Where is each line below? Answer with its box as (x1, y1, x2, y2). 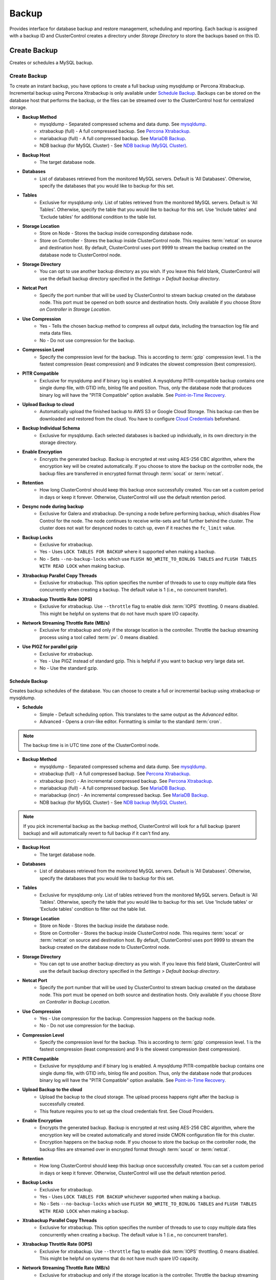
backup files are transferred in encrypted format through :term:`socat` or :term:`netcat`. (39, 470, 224, 476)
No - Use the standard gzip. (39, 665, 98, 671)
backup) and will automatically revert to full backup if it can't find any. (23, 830, 170, 836)
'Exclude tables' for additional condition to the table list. (39, 214, 157, 220)
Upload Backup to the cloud (22, 1086, 83, 1093)
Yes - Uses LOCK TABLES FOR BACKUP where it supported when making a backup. (39, 548, 216, 555)
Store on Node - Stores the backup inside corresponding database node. (39, 230, 193, 237)
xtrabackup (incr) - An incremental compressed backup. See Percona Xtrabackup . (39, 778, 213, 784)
